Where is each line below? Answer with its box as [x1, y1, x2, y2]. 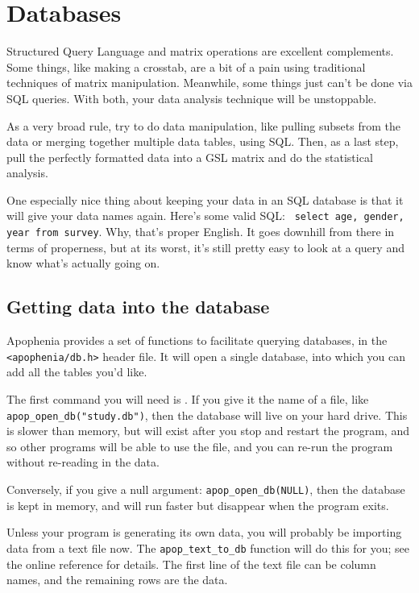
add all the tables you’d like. [6, 363, 147, 380]
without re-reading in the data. [6, 454, 160, 471]
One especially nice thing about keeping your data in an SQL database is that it [6, 191, 404, 208]
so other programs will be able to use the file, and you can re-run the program [6, 437, 393, 454]
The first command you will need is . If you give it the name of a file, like [6, 391, 369, 408]
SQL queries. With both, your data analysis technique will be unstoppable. [6, 89, 377, 106]
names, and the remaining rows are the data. [6, 571, 228, 588]
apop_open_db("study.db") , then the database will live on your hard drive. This [6, 406, 408, 423]
